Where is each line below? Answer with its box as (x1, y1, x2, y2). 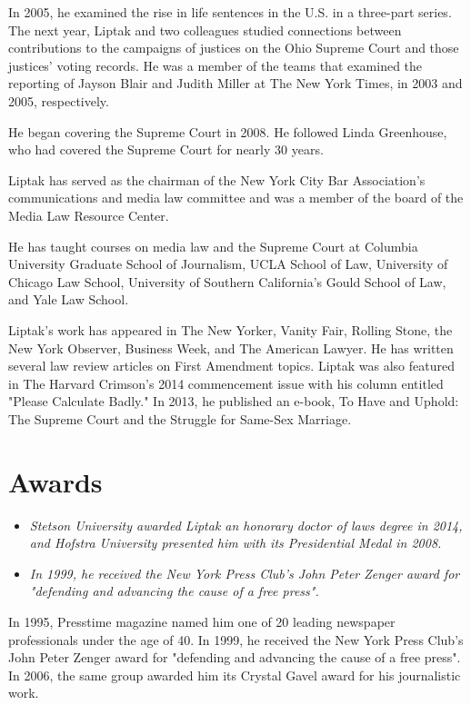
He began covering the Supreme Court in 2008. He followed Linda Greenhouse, (8, 122, 447, 141)
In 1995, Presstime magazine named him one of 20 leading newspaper (8, 611, 396, 631)
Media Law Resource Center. (8, 205, 169, 224)
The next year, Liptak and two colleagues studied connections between (8, 20, 402, 39)
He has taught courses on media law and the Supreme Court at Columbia (8, 236, 418, 255)
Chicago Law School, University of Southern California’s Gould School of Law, (8, 272, 446, 291)
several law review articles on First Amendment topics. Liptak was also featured (8, 356, 455, 375)
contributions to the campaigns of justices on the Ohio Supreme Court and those (8, 38, 459, 57)
